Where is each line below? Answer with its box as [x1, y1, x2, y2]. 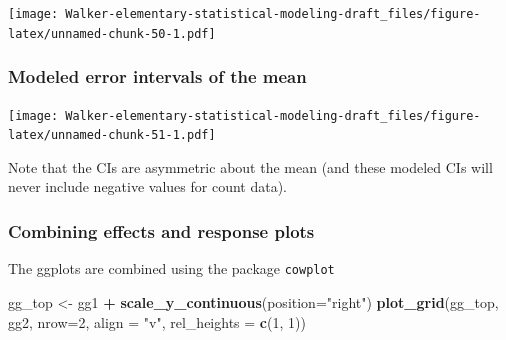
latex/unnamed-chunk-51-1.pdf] [8, 128, 216, 143]
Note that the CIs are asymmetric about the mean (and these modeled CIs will [8, 156, 493, 177]
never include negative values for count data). [8, 176, 287, 197]
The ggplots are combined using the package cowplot [8, 258, 335, 279]
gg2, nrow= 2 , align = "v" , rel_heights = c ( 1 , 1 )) [8, 311, 306, 332]
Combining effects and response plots [8, 218, 315, 243]
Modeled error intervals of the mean [8, 64, 307, 89]
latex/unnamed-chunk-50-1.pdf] [8, 26, 216, 41]
